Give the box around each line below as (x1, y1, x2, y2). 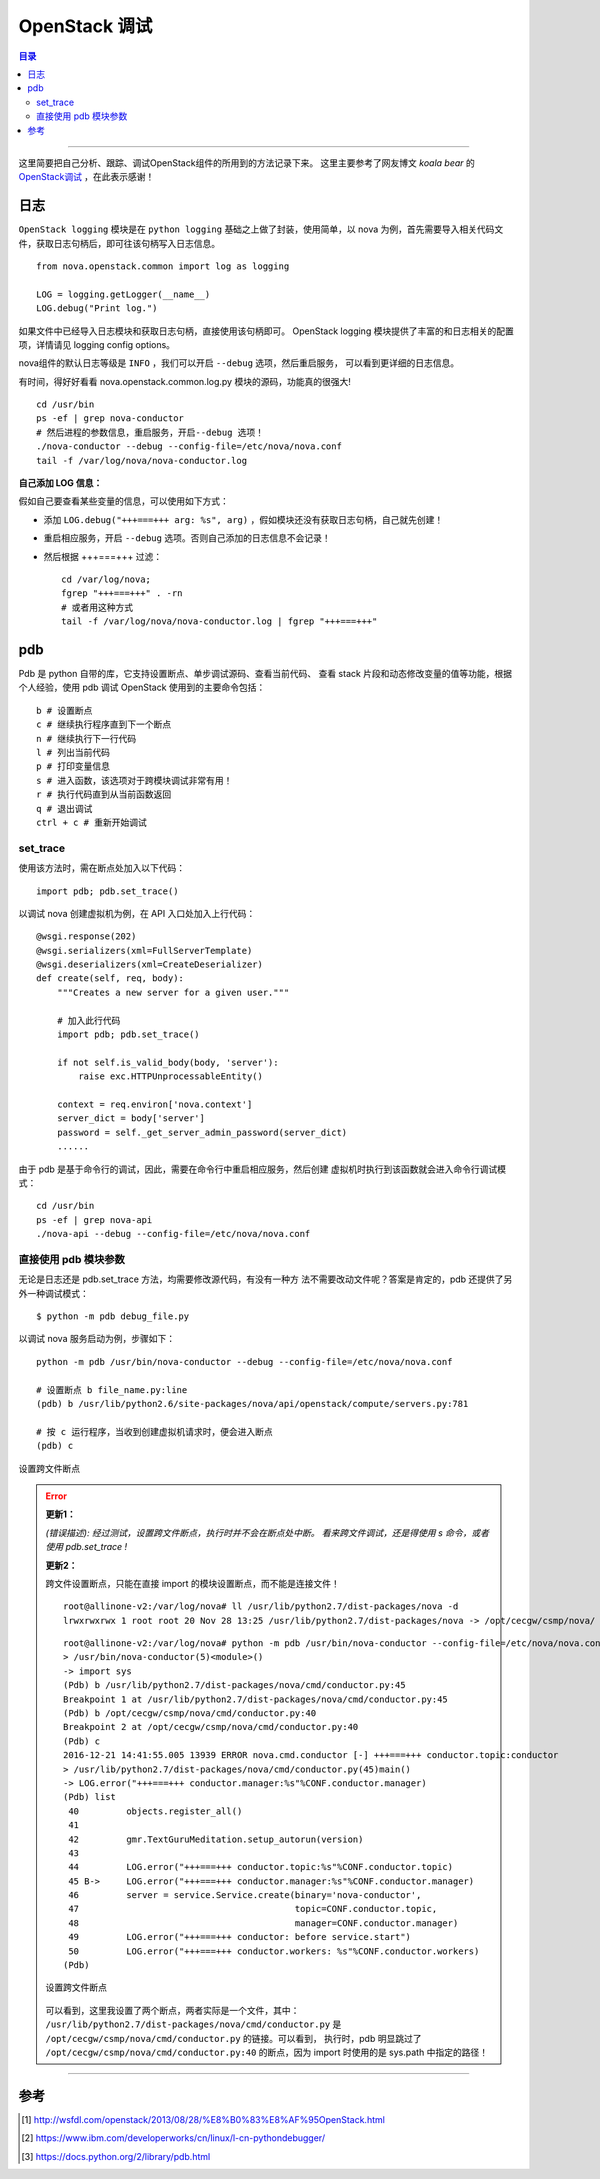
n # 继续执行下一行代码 (36, 733, 137, 744)
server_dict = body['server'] (56, 1113, 205, 1124)
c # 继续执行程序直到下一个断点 (36, 719, 172, 730)
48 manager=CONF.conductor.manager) (68, 1917, 459, 1929)
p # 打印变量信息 (36, 761, 110, 772)
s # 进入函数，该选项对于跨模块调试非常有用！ (36, 775, 233, 786)
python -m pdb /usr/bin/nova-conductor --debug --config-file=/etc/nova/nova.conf (36, 1356, 453, 1367)
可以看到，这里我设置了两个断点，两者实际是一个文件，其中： (45, 2004, 300, 2016)
